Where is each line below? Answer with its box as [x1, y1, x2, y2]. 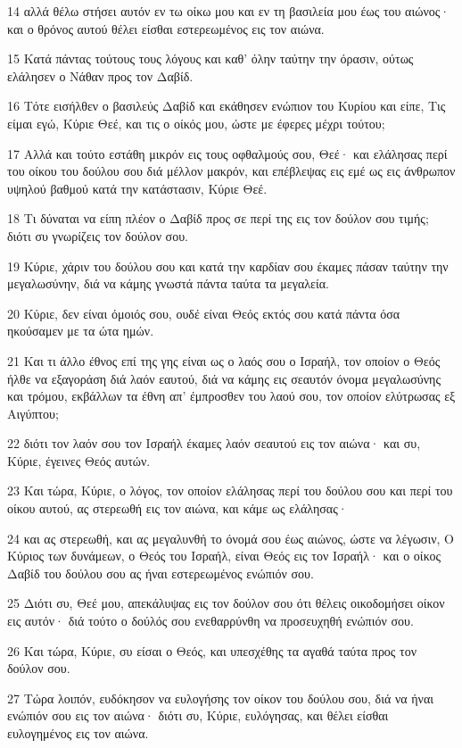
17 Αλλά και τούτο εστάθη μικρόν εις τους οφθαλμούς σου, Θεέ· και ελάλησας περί [7, 144, 448, 162]
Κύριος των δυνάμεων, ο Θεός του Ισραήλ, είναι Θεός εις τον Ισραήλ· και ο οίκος [7, 546, 441, 565]
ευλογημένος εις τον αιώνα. [7, 724, 149, 742]
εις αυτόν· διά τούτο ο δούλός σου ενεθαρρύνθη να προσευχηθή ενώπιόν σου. [7, 611, 414, 630]
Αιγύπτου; [7, 403, 59, 422]
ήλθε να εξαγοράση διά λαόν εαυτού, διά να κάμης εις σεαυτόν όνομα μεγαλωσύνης [7, 369, 441, 387]
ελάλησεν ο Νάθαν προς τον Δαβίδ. [7, 66, 194, 85]
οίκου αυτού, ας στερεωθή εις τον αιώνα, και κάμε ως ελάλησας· [7, 499, 348, 518]
